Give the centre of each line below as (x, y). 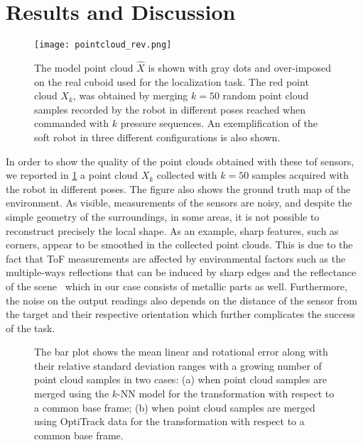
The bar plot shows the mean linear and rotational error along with (181, 352)
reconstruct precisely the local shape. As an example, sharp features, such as (172, 230)
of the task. (31, 328)
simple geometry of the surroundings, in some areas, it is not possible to (163, 216)
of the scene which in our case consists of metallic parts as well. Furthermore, (177, 286)
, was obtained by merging (130, 95)
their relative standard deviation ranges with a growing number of (178, 365)
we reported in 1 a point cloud (72, 175)
